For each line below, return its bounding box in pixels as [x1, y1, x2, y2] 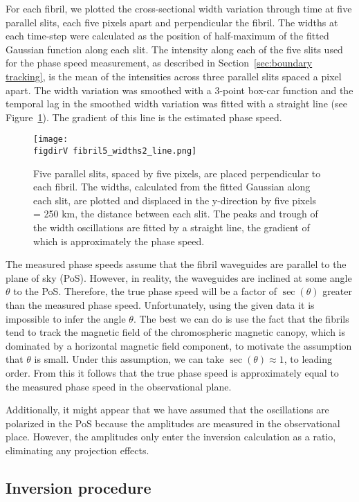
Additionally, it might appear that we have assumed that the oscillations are [6, 402, 329, 417]
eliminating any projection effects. [6, 442, 149, 457]
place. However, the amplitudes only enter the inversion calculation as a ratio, [6, 429, 336, 444]
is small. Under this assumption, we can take [34, 352, 224, 366]
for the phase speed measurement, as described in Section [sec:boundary [6, 55, 313, 70]
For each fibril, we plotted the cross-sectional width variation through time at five [6, 1, 352, 15]
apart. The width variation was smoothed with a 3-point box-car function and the [6, 82, 353, 97]
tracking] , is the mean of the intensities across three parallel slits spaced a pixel [6, 69, 342, 83]
